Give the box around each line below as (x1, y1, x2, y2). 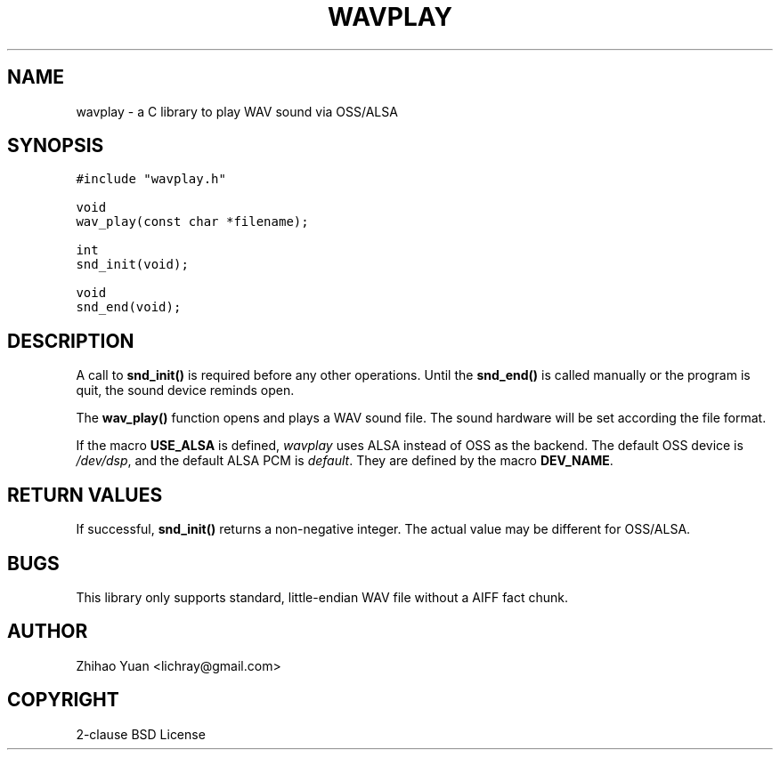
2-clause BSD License (76, 726, 206, 742)
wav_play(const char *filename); (76, 214, 309, 230)
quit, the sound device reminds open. (76, 383, 295, 399)
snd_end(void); (76, 300, 182, 315)
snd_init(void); (76, 257, 189, 272)
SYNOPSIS (7, 134, 104, 157)
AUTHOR (7, 620, 88, 643)
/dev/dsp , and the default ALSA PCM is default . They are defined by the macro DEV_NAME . (76, 453, 613, 469)
